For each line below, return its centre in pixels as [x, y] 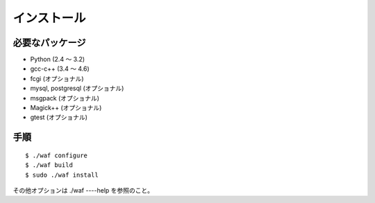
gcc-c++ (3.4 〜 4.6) [60, 69]
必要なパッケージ [49, 43]
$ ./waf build [49, 165]
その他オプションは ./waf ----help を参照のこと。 [83, 190]
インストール [49, 18]
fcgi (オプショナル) [57, 78]
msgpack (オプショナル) [65, 98]
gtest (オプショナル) [59, 117]
